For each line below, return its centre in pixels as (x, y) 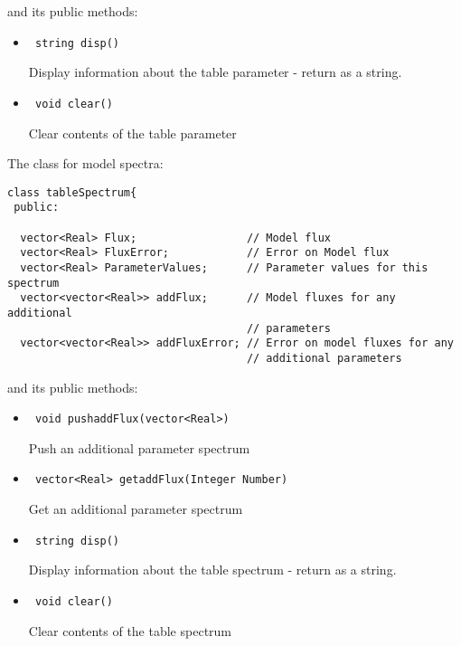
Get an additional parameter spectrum (136, 509)
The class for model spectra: (85, 163)
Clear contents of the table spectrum (130, 630)
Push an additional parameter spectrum (139, 447)
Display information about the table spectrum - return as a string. (212, 570)
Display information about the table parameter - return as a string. (215, 72)
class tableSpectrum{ (72, 192)
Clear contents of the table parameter (132, 133)
